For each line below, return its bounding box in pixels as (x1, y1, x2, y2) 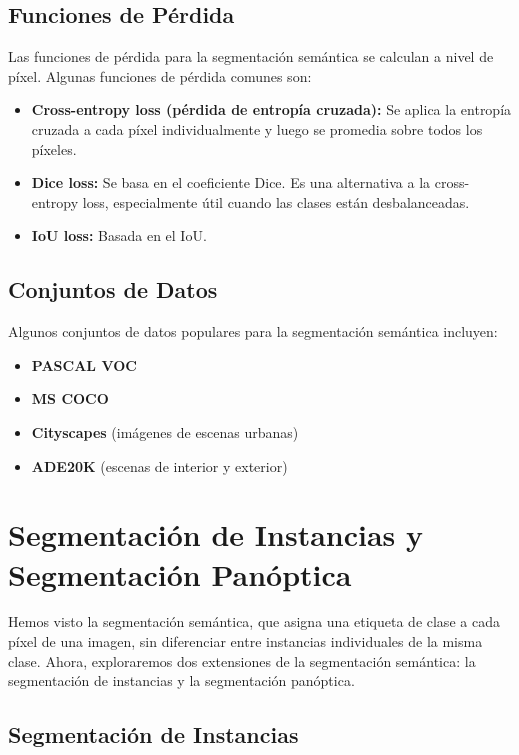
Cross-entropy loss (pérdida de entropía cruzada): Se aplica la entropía (31, 99, 512, 120)
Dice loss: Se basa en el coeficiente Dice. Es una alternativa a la (31, 172, 431, 193)
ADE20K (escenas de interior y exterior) (31, 455, 288, 476)
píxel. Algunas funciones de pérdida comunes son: (8, 65, 312, 86)
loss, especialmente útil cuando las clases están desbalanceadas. (82, 191, 470, 212)
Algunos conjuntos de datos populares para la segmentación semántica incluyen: (8, 321, 498, 342)
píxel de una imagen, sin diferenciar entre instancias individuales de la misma (8, 631, 483, 652)
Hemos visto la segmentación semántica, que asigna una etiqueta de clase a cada (8, 611, 500, 632)
